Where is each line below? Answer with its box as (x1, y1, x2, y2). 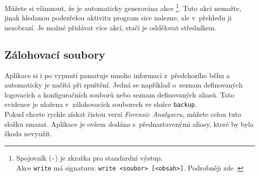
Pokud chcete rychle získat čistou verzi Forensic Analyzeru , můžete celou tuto (4, 109, 242, 119)
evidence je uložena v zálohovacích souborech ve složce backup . (4, 99, 197, 109)
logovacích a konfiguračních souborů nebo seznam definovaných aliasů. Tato (4, 89, 235, 99)
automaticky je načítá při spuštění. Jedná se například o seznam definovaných (4, 80, 243, 90)
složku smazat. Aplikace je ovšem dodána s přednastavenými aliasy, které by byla (4, 118, 254, 129)
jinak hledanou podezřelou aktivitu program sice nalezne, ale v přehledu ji (4, 12, 232, 23)
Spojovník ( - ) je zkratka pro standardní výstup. (16, 152, 163, 163)
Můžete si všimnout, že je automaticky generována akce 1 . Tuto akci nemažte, (4, 1, 242, 13)
